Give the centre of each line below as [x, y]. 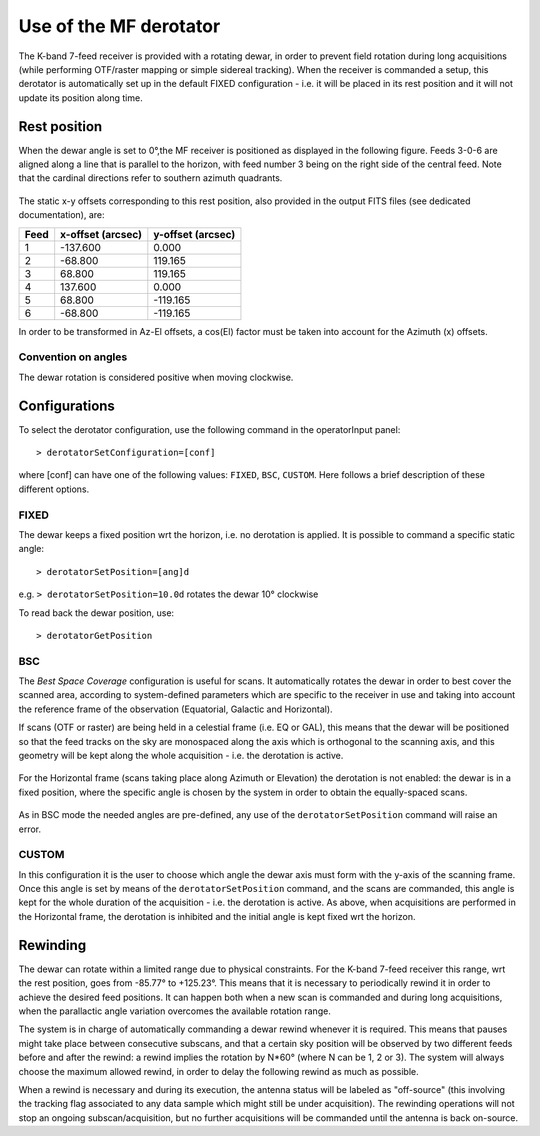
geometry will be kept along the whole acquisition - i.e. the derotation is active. [181, 755]
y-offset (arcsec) [194, 234]
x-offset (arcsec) [101, 234]
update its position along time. [81, 97]
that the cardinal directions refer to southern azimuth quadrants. [150, 178]
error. [30, 829]
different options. [54, 489]
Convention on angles [73, 357]
